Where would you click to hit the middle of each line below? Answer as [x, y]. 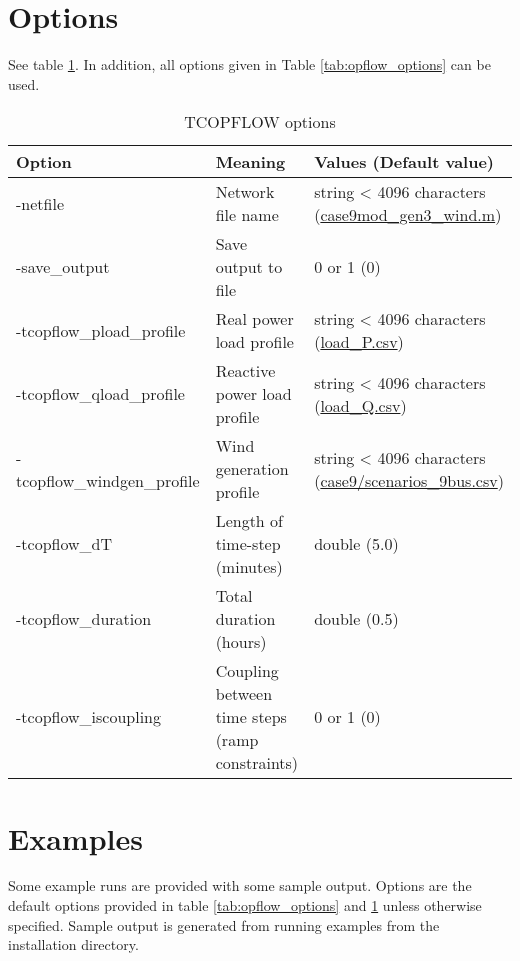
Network [245, 192]
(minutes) [249, 567]
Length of [249, 521]
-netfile [40, 203]
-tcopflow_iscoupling [88, 717]
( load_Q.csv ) [360, 405]
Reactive [245, 371]
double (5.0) [356, 544]
